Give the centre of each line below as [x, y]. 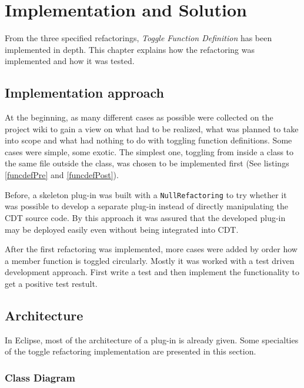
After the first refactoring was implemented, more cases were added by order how [151, 249]
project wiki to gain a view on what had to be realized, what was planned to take [152, 128]
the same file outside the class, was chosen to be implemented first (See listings [147, 163]
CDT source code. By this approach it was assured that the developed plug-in [145, 217]
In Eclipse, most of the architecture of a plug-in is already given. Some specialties [152, 339]
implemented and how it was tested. [70, 61]
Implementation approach [84, 93]
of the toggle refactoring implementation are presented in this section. [131, 351]
